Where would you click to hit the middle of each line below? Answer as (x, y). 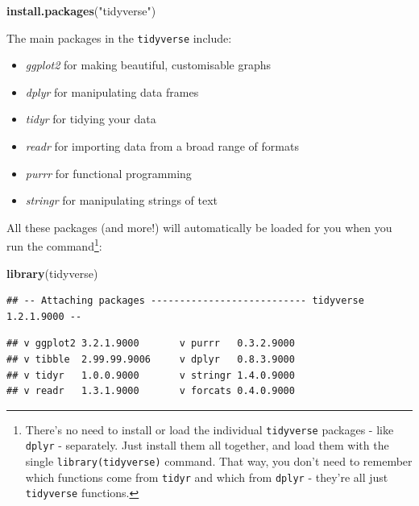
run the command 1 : (54, 245)
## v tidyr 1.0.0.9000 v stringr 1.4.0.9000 (151, 375)
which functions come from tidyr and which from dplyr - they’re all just (207, 477)
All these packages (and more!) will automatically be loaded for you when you (199, 227)
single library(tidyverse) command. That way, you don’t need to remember (219, 461)
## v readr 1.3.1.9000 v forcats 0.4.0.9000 (151, 391)
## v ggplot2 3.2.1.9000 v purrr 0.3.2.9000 (151, 344)
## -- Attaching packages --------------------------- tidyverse (185, 301)
